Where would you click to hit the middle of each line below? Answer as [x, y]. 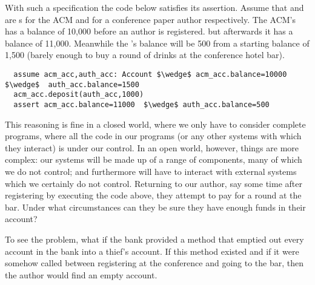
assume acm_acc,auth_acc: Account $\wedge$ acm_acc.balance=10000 [150, 74]
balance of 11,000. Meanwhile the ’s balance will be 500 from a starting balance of [157, 43]
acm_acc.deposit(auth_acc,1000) [79, 95]
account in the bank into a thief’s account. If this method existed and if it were [152, 251]
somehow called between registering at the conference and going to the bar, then [154, 263]
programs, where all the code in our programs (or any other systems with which [153, 136]
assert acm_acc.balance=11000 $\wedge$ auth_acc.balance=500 [141, 104]
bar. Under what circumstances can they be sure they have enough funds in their [155, 207]
